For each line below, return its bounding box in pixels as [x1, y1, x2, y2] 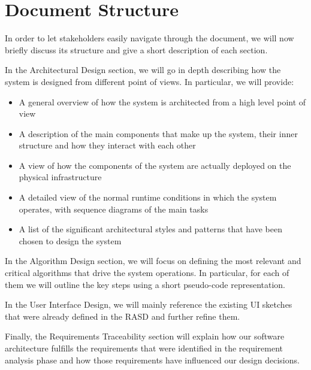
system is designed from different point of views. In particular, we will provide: [5, 75, 294, 87]
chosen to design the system [19, 234, 122, 247]
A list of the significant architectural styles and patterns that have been [19, 223, 282, 235]
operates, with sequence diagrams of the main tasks [19, 202, 209, 215]
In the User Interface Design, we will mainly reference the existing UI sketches [5, 298, 292, 311]
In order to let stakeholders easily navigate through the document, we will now [5, 32, 294, 44]
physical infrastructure [19, 171, 102, 183]
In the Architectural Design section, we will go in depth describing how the [5, 63, 281, 76]
